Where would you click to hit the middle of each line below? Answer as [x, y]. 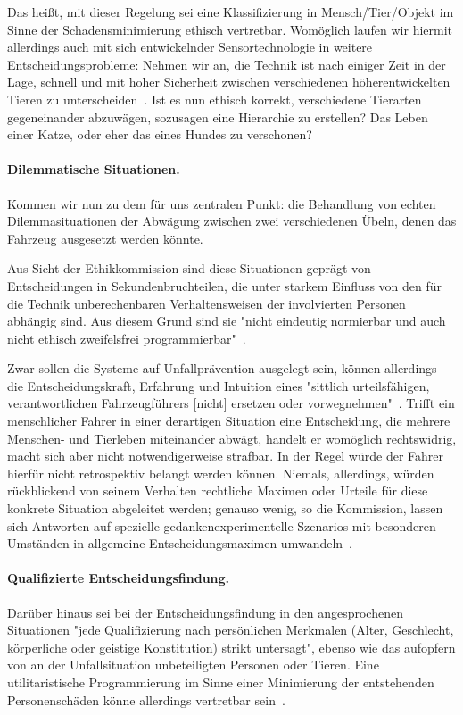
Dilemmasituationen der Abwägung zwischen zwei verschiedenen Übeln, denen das [232, 221]
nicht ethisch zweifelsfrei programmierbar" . [127, 338]
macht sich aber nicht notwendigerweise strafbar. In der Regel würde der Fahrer [226, 456]
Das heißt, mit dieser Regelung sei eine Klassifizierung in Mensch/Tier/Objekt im [231, 12]
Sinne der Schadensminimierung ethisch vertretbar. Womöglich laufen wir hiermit [230, 29]
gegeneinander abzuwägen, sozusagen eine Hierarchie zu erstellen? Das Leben [218, 116]
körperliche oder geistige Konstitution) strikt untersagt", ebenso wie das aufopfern [231, 647]
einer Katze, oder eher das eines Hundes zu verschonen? [160, 134]
